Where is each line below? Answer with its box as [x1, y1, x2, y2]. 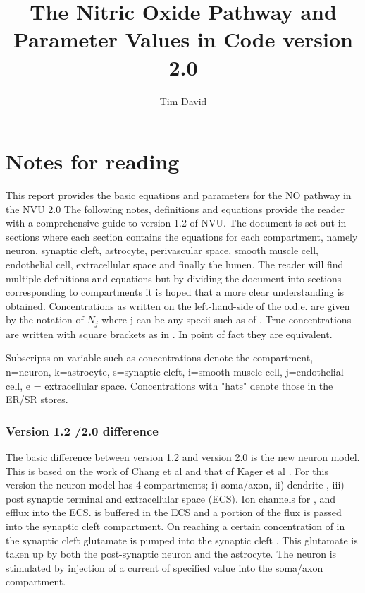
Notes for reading [6, 147, 180, 176]
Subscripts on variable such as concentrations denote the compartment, [6, 350, 314, 365]
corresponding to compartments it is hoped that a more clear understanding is [6, 284, 345, 299]
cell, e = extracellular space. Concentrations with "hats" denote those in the [6, 378, 333, 393]
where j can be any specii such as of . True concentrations [101, 312, 352, 327]
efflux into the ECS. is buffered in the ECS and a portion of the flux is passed [6, 505, 342, 520]
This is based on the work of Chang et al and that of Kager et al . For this [6, 463, 328, 478]
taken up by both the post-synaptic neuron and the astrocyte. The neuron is [6, 546, 337, 561]
